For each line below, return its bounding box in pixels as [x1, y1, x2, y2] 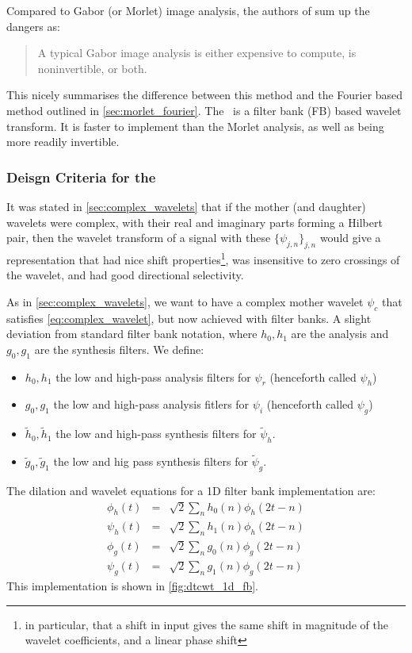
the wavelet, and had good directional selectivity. [6, 267, 244, 283]
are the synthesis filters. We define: [34, 340, 204, 357]
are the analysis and [291, 325, 389, 342]
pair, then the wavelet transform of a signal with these [6, 229, 271, 246]
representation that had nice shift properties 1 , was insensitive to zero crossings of [6, 248, 400, 267]
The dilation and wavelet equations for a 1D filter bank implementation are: [6, 482, 376, 499]
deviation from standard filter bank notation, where [6, 325, 257, 342]
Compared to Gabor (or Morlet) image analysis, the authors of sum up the [6, 2, 370, 18]
